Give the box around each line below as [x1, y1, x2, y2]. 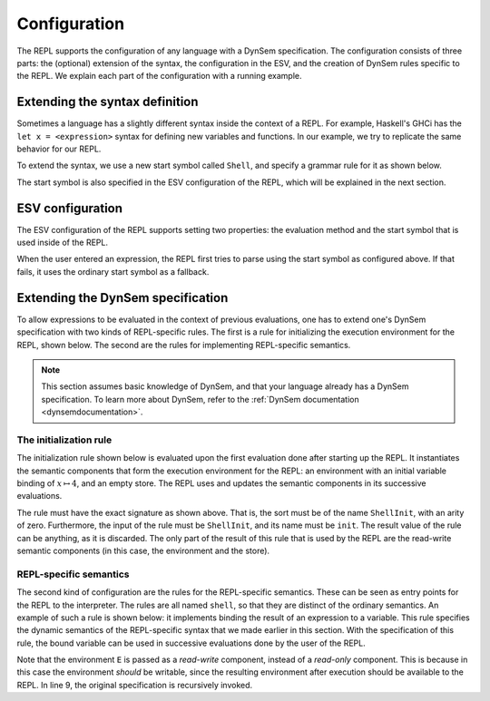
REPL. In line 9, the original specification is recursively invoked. [16, 679, 253, 690]
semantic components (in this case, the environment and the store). [16, 545, 270, 556]
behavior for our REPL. [16, 143, 102, 154]
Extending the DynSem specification [16, 290, 229, 306]
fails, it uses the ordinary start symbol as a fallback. [16, 266, 210, 277]
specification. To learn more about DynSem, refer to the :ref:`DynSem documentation [41, 394, 359, 404]
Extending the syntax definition [16, 94, 199, 110]
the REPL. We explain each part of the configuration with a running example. [16, 71, 303, 82]
